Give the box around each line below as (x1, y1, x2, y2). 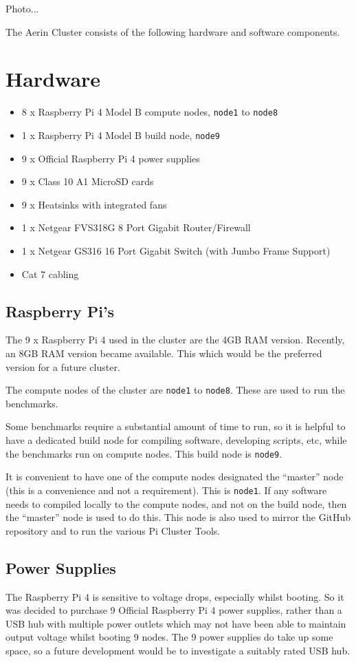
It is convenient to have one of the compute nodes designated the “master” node (5, 469, 344, 484)
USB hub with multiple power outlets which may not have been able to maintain (5, 616, 346, 630)
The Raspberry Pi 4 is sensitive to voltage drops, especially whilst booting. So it (5, 589, 344, 604)
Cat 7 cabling (21, 266, 79, 281)
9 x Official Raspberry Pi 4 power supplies (21, 151, 200, 165)
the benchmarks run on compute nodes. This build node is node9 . (5, 446, 282, 460)
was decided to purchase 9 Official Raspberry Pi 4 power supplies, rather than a (5, 603, 342, 617)
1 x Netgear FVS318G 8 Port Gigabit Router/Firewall (21, 220, 251, 235)
